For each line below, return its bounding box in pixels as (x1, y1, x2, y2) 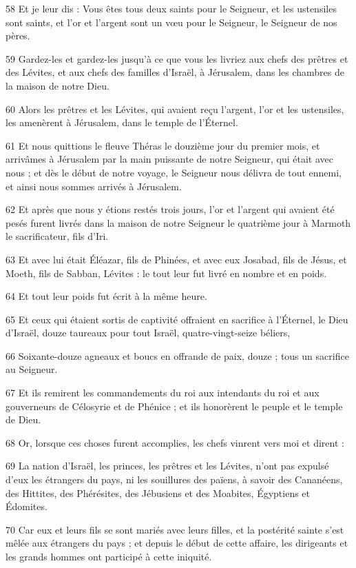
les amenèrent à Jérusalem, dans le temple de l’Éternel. (6, 115, 238, 130)
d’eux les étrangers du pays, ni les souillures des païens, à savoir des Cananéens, (6, 472, 343, 487)
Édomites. (6, 499, 48, 514)
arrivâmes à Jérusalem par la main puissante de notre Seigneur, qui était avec (6, 152, 333, 166)
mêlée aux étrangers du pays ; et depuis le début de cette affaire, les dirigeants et (6, 536, 348, 550)
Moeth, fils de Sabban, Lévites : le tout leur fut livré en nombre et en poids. (6, 265, 327, 280)
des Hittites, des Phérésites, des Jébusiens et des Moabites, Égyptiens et (6, 485, 311, 500)
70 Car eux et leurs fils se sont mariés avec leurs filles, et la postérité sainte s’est (6, 522, 344, 536)
